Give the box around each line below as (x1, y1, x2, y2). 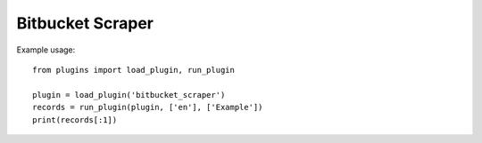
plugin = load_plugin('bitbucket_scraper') (32, 90, 226, 99)
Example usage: (16, 44, 76, 55)
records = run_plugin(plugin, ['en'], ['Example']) (32, 102, 263, 113)
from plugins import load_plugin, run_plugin (32, 65, 236, 75)
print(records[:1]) (32, 115, 118, 124)
